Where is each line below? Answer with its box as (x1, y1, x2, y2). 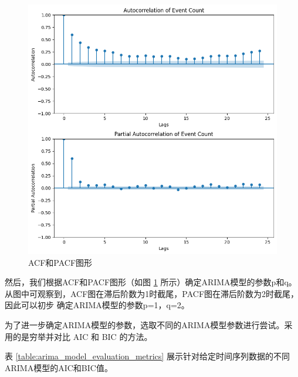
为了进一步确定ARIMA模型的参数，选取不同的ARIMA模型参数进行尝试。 (5, 318, 285, 331)
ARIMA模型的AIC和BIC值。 (5, 361, 113, 373)
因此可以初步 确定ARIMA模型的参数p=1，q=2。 (5, 299, 189, 311)
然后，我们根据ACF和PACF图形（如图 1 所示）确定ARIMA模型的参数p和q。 (5, 276, 297, 288)
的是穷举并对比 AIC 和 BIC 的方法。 (12, 330, 153, 342)
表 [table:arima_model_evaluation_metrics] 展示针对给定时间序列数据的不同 (5, 350, 290, 362)
